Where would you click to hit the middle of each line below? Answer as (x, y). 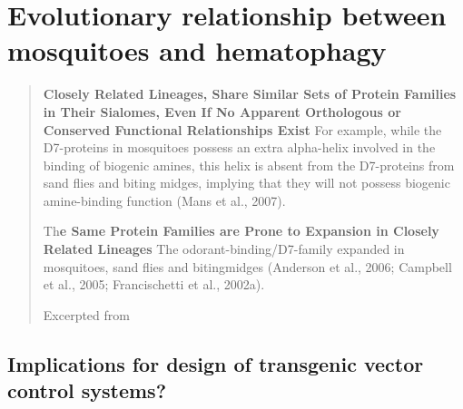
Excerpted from (86, 314)
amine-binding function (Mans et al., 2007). (164, 200)
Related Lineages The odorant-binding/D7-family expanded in (224, 249)
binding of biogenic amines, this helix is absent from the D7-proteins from (249, 165)
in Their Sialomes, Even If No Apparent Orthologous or (222, 111)
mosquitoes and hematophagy (197, 50)
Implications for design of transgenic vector (216, 363)
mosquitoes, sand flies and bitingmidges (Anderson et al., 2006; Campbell (247, 266)
